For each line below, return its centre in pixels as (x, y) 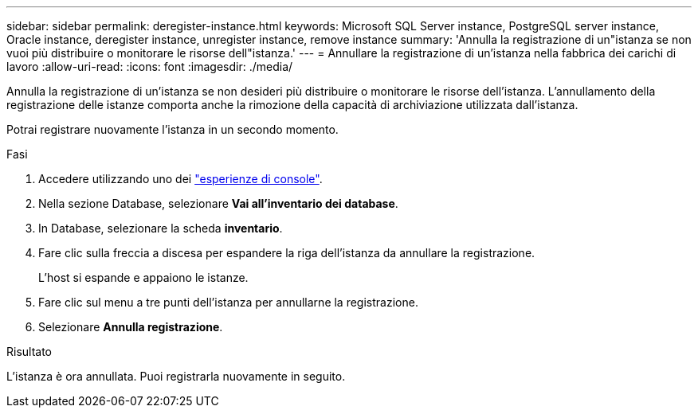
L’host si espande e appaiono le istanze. (143, 277)
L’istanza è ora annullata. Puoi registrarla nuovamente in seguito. (176, 376)
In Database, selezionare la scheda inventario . (161, 228)
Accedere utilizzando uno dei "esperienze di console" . (180, 179)
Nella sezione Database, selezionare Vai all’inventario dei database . (218, 203)
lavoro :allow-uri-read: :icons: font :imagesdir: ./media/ (150, 66)
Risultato (29, 352)
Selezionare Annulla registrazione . (131, 327)
